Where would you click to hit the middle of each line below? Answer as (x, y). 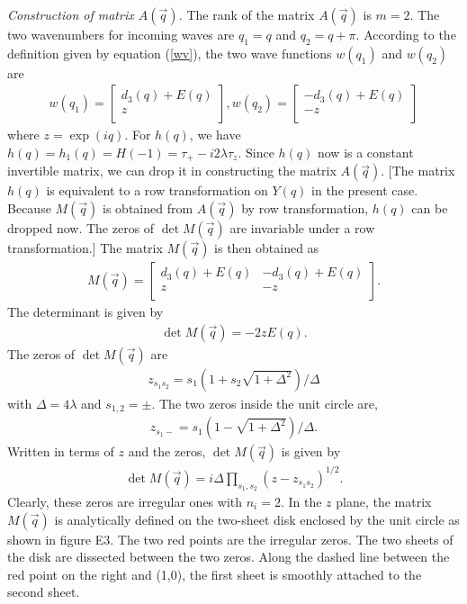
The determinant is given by (85, 312)
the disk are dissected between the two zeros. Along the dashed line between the (229, 557)
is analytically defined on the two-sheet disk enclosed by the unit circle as (257, 519)
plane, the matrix (384, 501)
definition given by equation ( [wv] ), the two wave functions (170, 53)
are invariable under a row (302, 228)
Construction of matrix (71, 14)
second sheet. (44, 592)
